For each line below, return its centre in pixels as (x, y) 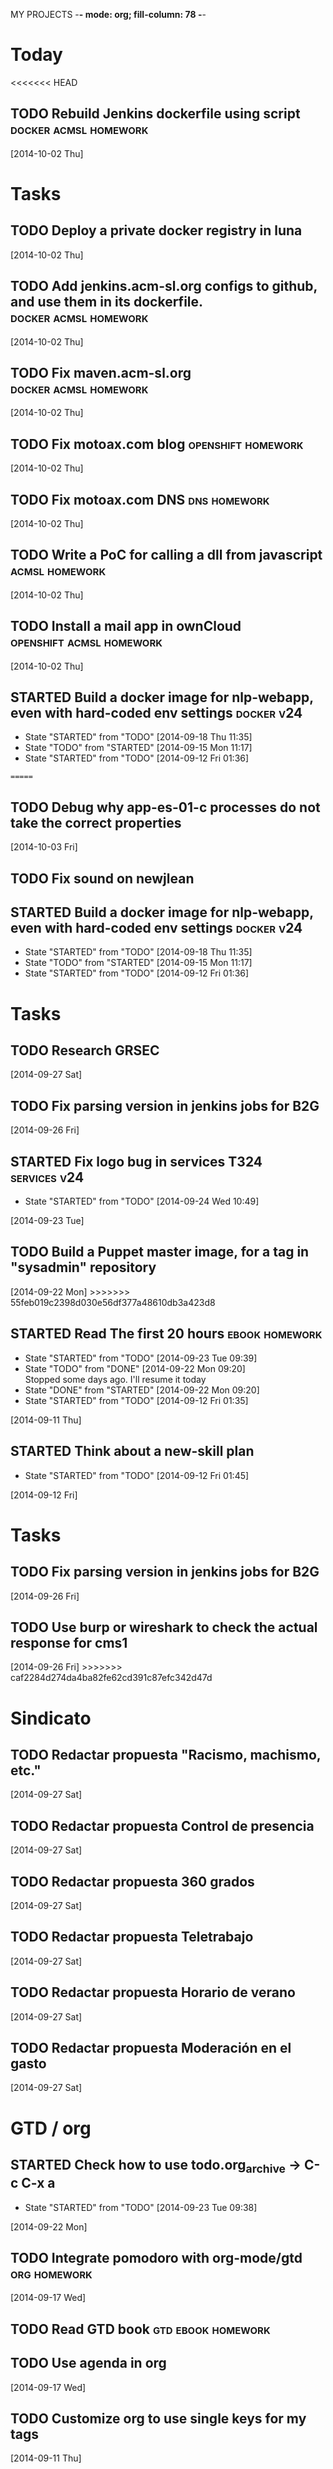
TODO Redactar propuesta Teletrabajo (132, 1937)
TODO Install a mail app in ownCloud (126, 626)
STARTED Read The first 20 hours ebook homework (166, 1334)
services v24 (47, 1177)
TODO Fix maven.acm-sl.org (101, 372)
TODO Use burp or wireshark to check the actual (164, 1627)
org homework (51, 2273)
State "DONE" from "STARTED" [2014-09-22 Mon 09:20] (142, 1390)
